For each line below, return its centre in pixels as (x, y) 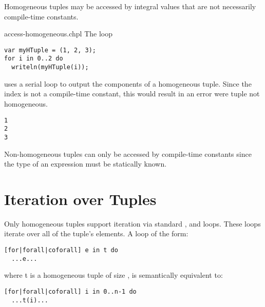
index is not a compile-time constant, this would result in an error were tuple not (132, 94)
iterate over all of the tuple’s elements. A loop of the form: (96, 233)
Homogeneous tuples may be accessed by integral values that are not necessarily (130, 6)
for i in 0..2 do (34, 59)
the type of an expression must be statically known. (86, 164)
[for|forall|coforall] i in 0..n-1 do (70, 291)
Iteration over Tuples (80, 199)
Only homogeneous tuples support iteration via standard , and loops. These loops (132, 223)
